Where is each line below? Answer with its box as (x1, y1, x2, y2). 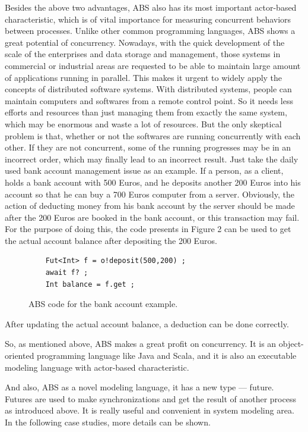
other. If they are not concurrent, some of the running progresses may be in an (5, 141, 291, 154)
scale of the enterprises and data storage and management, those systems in (5, 48, 281, 60)
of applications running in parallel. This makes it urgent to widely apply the (5, 71, 282, 83)
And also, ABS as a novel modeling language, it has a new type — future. (5, 381, 274, 393)
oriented (5, 349, 34, 362)
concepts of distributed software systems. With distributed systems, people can (5, 83, 292, 95)
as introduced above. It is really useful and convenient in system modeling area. (5, 404, 294, 417)
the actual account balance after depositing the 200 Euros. (5, 234, 217, 246)
